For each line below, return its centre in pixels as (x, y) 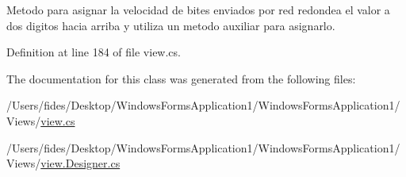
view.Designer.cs (80, 163)
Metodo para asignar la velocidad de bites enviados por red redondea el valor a (198, 10)
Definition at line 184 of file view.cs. (94, 52)
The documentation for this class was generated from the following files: (181, 78)
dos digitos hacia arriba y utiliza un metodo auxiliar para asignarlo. (171, 25)
